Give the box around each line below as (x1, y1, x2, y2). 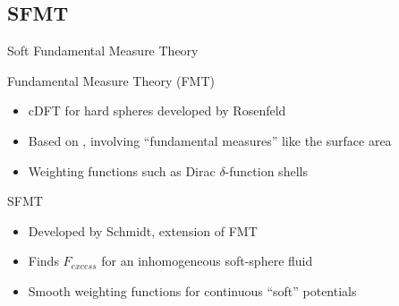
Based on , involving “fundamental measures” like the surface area (28, 131, 392, 149)
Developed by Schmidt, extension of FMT (28, 221, 258, 240)
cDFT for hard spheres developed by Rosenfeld (28, 101, 286, 120)
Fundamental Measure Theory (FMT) (7, 71, 215, 89)
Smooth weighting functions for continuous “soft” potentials (28, 281, 357, 300)
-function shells (225, 161, 308, 180)
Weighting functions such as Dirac (28, 161, 216, 180)
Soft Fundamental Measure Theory (7, 41, 199, 60)
